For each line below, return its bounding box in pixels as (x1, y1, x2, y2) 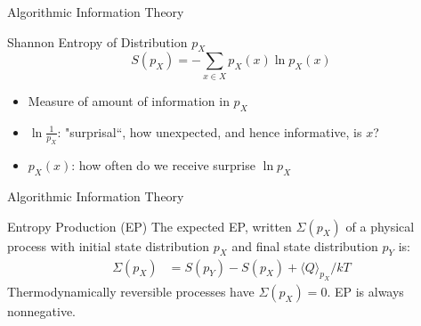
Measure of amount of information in (28, 91, 230, 110)
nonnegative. (7, 302, 77, 321)
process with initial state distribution (7, 236, 210, 255)
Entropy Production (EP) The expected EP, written (7, 216, 292, 235)
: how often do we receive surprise (71, 156, 255, 175)
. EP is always (327, 282, 404, 301)
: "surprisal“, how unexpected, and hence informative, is (57, 122, 362, 141)
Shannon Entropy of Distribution (7, 32, 188, 51)
